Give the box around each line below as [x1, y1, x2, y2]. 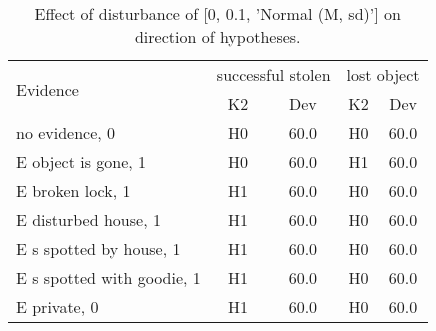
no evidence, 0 [16, 121, 116, 144]
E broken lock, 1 [16, 179, 131, 202]
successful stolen [216, 63, 331, 86]
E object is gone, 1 [16, 150, 147, 173]
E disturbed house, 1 [16, 208, 161, 231]
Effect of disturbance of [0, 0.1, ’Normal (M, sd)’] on [34, 2, 401, 25]
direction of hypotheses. [134, 25, 301, 48]
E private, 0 [16, 295, 99, 318]
